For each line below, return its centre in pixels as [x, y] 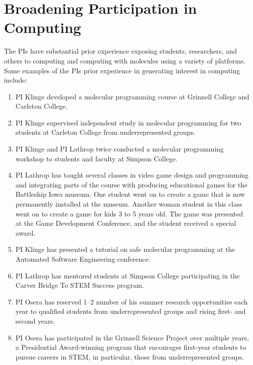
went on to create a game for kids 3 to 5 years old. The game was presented [129, 213]
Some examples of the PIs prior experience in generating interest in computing [122, 70]
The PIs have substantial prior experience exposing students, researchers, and [121, 51]
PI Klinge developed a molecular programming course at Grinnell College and [132, 96]
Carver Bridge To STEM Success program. [80, 285]
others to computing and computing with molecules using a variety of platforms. [125, 60]
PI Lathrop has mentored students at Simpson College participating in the [127, 275]
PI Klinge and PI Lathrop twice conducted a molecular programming [120, 149]
